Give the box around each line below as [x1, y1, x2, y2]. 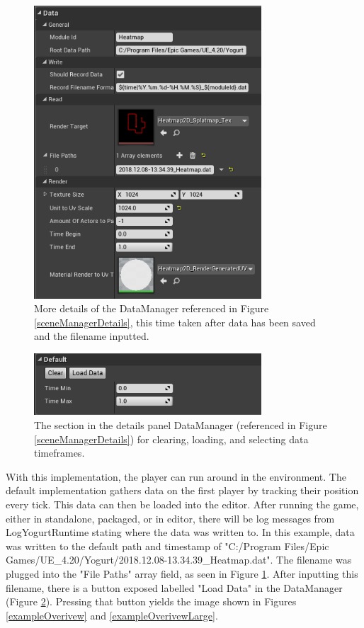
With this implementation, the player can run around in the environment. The [6, 469, 346, 484]
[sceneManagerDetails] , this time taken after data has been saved [34, 314, 316, 329]
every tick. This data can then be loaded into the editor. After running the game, [6, 497, 359, 512]
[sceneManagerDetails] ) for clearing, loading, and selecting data [34, 431, 309, 446]
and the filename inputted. [34, 329, 149, 343]
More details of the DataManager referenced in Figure [34, 301, 269, 316]
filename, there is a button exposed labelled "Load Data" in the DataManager [6, 580, 343, 595]
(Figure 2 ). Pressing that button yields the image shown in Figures [6, 594, 297, 609]
